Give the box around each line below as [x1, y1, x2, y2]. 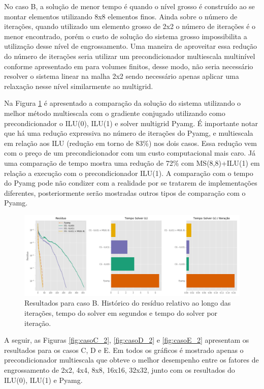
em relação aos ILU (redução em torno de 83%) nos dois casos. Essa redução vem [4, 137, 257, 148]
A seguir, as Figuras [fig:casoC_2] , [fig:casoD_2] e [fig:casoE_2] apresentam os [4, 335, 249, 345]
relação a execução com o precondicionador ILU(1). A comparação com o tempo [4, 167, 253, 178]
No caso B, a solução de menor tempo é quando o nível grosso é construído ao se [4, 1, 255, 11]
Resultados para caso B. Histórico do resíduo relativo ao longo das [24, 297, 231, 308]
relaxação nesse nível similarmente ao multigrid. [4, 80, 153, 91]
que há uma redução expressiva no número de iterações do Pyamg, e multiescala [4, 128, 253, 138]
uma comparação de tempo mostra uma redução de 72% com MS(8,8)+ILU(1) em [4, 157, 260, 168]
